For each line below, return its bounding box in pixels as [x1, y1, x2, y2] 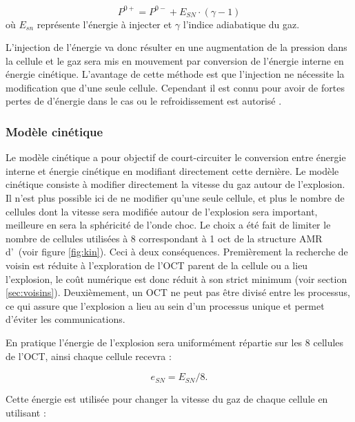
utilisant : [6, 405, 46, 419]
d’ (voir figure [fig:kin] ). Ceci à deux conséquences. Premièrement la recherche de [6, 244, 348, 259]
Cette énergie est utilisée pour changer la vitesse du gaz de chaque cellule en [6, 392, 328, 406]
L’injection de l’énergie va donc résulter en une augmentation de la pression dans [6, 40, 347, 54]
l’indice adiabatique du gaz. [183, 17, 300, 31]
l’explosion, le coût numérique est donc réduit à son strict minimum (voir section [6, 271, 347, 286]
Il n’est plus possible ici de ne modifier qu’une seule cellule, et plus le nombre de [6, 191, 345, 205]
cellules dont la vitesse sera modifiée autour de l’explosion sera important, [6, 204, 318, 218]
